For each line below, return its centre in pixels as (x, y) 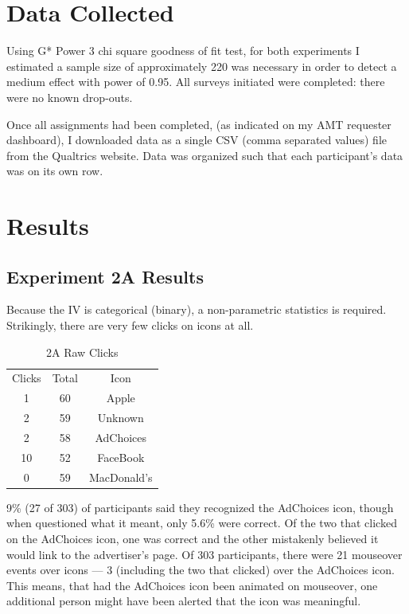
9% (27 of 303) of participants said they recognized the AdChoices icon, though (200, 507)
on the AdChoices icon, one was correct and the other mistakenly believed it (193, 538)
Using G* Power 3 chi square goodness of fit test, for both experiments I (183, 51)
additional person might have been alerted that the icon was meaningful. (184, 601)
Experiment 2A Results (105, 276)
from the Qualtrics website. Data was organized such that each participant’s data (205, 155)
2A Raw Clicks (82, 352)
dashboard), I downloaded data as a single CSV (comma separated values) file (197, 140)
